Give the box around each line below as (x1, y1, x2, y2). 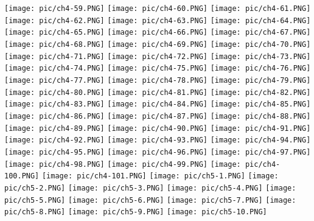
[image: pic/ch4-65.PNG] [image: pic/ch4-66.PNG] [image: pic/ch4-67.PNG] (4, 28, 311, 37)
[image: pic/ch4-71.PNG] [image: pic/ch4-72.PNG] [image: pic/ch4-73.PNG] (4, 52, 311, 61)
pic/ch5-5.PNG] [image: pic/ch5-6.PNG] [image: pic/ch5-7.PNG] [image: (4, 195, 296, 205)
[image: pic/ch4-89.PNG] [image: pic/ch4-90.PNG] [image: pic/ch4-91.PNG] (4, 124, 311, 133)
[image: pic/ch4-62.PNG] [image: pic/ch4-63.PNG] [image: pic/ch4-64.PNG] (4, 16, 311, 25)
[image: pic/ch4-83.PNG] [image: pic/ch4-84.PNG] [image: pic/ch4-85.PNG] (4, 100, 311, 109)
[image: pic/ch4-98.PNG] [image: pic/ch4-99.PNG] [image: (4, 160, 241, 169)
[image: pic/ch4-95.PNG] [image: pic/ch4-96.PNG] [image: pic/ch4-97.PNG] (4, 147, 311, 156)
